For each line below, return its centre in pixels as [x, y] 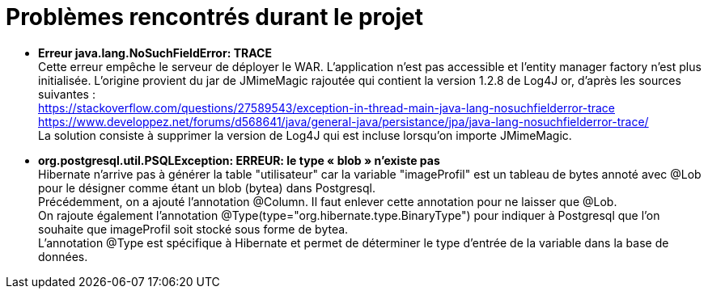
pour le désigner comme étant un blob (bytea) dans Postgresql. [207, 188]
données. [63, 256]
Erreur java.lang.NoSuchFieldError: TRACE [155, 53]
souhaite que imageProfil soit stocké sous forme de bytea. [193, 229]
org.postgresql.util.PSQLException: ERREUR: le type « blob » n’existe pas [239, 160]
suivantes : [67, 94]
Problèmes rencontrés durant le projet [215, 17]
